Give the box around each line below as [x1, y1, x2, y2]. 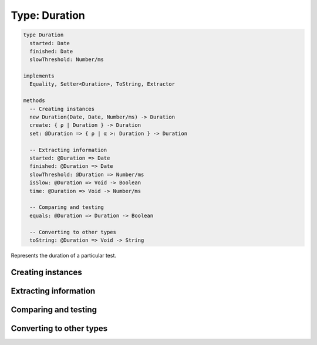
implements [23, 73, 55, 79]
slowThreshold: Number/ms [29, 56, 104, 63]
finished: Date [29, 48, 73, 55]
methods [23, 97, 45, 104]
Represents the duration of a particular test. [11, 252, 117, 259]
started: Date [29, 40, 70, 46]
